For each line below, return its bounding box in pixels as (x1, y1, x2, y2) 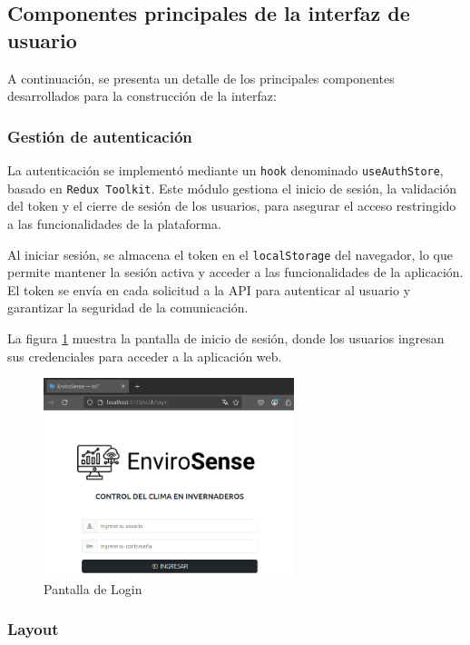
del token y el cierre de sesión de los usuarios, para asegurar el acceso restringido (7, 196, 456, 215)
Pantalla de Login (44, 579, 142, 598)
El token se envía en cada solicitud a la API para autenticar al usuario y (7, 280, 411, 299)
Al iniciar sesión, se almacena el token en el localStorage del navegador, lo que (7, 244, 454, 263)
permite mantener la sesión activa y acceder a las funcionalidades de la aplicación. (7, 263, 464, 282)
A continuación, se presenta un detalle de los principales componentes (7, 68, 395, 87)
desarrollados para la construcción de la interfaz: (7, 86, 277, 105)
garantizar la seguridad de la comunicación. (7, 298, 249, 317)
